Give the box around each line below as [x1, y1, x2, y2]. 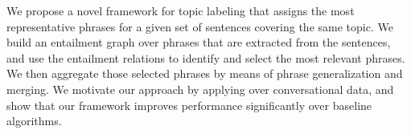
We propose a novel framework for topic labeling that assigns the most [6, 2, 355, 18]
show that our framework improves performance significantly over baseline [6, 96, 372, 113]
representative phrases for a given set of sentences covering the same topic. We [6, 18, 393, 35]
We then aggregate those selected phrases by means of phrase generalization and [6, 65, 403, 82]
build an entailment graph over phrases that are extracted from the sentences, [6, 34, 391, 51]
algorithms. [6, 112, 62, 129]
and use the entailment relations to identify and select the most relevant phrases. [6, 49, 405, 66]
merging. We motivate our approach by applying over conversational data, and [6, 80, 394, 97]
